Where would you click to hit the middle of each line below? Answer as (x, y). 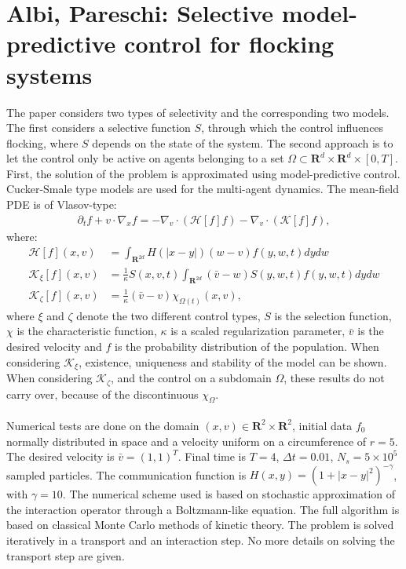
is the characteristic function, (87, 331)
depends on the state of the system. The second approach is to (243, 142)
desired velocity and (54, 347)
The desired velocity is (60, 456)
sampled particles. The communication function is (126, 474)
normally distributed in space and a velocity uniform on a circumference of (187, 441)
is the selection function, (333, 315)
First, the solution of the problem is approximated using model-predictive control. (203, 173)
